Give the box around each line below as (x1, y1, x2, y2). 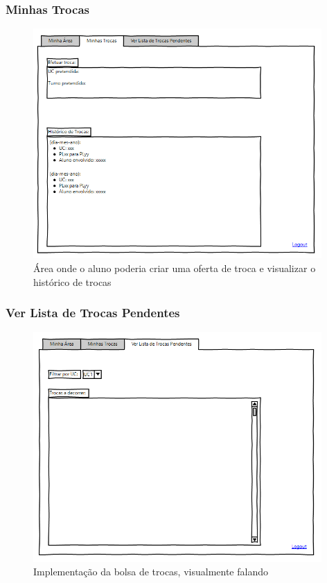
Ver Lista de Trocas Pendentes (6, 304, 180, 321)
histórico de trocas (33, 274, 112, 289)
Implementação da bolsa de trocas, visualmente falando (33, 564, 268, 579)
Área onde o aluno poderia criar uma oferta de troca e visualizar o (33, 260, 316, 275)
